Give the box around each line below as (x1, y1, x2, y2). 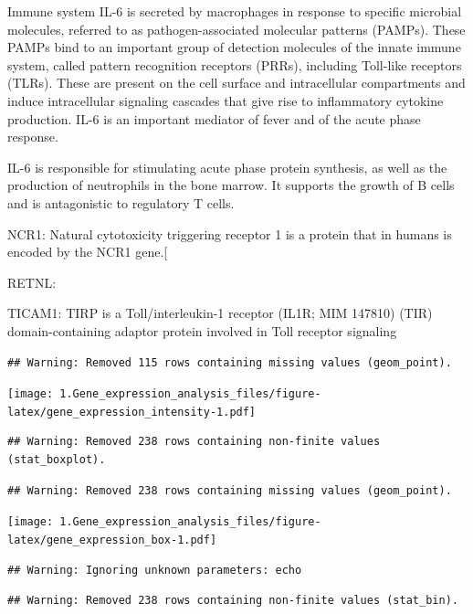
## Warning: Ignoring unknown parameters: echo (7, 563, 302, 577)
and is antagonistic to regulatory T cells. (7, 193, 235, 212)
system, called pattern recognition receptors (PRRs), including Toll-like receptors (7, 55, 462, 74)
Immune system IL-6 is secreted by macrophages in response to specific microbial (7, 2, 462, 20)
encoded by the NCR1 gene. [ (7, 242, 168, 261)
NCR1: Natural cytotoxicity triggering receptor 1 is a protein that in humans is (7, 224, 452, 243)
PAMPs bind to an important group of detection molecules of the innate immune (7, 37, 461, 57)
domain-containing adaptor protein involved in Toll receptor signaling (7, 321, 397, 340)
